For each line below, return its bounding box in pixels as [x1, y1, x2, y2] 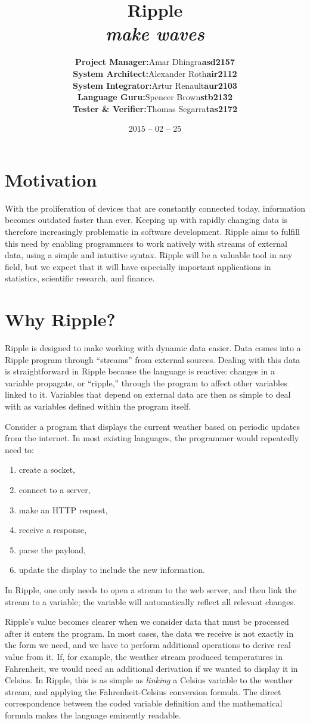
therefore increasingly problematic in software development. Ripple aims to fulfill [5, 225, 300, 237]
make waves [106, 21, 204, 46]
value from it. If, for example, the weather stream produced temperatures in [5, 650, 283, 662]
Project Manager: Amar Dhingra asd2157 [75, 55, 235, 68]
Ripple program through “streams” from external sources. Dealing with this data [5, 353, 300, 365]
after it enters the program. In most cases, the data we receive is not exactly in [5, 627, 294, 639]
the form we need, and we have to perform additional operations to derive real [5, 639, 291, 651]
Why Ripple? [5, 307, 116, 331]
